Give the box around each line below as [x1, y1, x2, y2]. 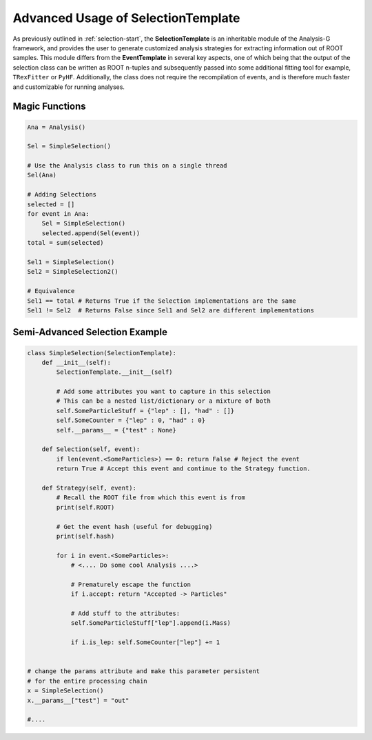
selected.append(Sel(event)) [41, 229, 141, 237]
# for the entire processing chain [27, 677, 147, 685]
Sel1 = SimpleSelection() [27, 258, 115, 266]
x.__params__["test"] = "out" [27, 697, 130, 704]
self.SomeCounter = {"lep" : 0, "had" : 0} [56, 417, 206, 424]
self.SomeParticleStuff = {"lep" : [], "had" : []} [56, 407, 235, 414]
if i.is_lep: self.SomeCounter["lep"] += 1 [70, 639, 220, 646]
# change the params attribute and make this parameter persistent [27, 668, 260, 675]
